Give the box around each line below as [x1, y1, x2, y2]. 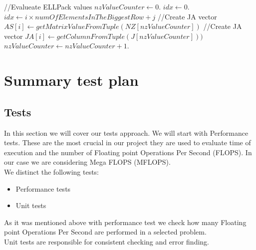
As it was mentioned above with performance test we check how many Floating [4, 217, 247, 227]
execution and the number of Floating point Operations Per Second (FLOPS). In [4, 147, 252, 157]
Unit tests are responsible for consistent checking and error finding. [4, 236, 209, 247]
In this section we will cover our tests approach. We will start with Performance [4, 127, 249, 138]
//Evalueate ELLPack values [4, 1, 92, 11]
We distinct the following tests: [4, 166, 99, 177]
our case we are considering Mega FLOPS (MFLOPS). [4, 157, 171, 167]
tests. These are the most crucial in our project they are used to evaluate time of [4, 137, 251, 148]
